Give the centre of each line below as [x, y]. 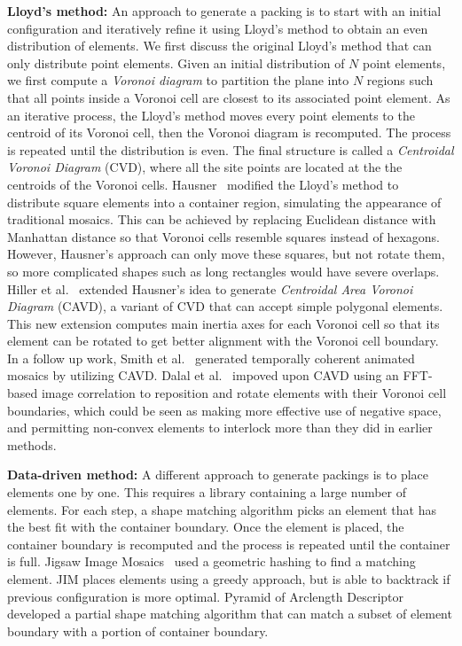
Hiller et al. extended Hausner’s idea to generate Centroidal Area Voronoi [210, 288]
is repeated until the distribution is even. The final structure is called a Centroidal [231, 149]
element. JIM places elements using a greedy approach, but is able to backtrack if [229, 579]
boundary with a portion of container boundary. [138, 630]
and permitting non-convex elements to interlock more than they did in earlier [220, 428]
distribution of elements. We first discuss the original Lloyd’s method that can [219, 46]
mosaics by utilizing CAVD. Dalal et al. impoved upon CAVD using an [203, 375]
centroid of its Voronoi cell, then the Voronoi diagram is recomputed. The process [229, 132]
